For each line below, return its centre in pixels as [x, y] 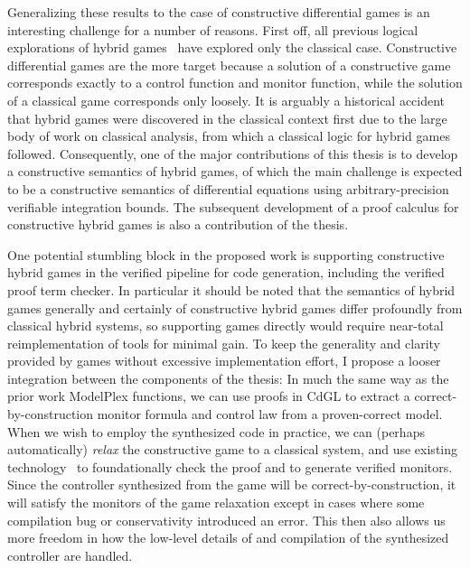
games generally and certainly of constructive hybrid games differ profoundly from [235, 307]
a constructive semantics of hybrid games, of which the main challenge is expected [235, 171]
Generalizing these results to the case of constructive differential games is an [219, 12]
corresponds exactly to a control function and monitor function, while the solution [235, 83]
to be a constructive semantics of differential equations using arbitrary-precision [228, 188]
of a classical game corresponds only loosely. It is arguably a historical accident [226, 100]
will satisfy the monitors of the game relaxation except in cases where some [216, 503]
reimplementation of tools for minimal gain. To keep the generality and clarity [224, 343]
